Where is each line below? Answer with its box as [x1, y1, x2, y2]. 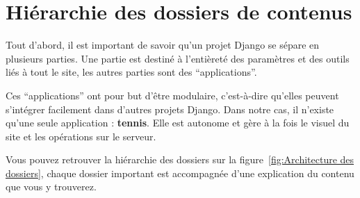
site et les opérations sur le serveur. [6, 129, 156, 143]
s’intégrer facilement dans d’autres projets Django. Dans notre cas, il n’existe [6, 101, 334, 116]
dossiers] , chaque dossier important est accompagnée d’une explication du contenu [6, 165, 354, 180]
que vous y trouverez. [6, 179, 97, 194]
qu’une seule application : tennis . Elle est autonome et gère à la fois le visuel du [6, 115, 350, 130]
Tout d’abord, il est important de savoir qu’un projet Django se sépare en [6, 38, 320, 52]
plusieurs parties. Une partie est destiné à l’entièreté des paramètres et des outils [6, 51, 350, 65]
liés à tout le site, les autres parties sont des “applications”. [6, 65, 257, 79]
